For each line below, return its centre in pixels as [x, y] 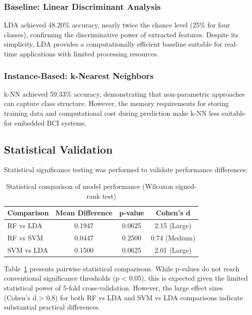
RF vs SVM [25, 237]
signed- [186, 186]
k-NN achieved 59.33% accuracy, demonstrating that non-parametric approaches [125, 93]
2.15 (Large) [173, 225]
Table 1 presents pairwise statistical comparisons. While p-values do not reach [122, 268]
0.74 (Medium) [173, 237]
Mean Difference [84, 213]
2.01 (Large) [173, 249]
